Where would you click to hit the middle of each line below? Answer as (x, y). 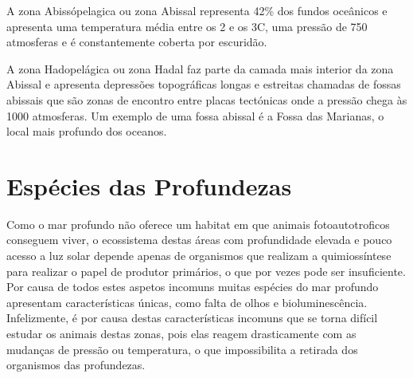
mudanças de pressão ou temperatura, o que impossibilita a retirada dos (182, 349)
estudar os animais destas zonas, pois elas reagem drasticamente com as (181, 334)
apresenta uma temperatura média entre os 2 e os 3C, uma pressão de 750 (187, 26)
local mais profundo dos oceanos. (87, 131)
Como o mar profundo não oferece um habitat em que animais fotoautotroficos (198, 224)
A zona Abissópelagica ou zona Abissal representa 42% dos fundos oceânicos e (197, 10)
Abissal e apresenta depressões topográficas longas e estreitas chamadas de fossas (204, 84)
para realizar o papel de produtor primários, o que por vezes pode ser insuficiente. (206, 271)
